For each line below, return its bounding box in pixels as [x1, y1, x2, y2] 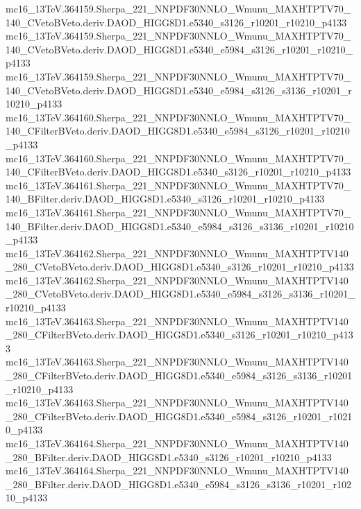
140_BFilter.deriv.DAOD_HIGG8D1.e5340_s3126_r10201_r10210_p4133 [6, 191, 325, 206]
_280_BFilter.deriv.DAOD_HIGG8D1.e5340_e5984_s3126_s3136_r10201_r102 [6, 476, 352, 491]
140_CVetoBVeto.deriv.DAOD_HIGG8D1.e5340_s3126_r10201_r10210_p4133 [6, 15, 347, 29]
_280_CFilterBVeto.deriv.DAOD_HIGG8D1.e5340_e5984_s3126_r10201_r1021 [6, 408, 353, 423]
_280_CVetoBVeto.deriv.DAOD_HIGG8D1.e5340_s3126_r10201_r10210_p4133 [6, 259, 354, 274]
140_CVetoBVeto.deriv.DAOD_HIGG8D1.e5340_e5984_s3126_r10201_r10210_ [6, 42, 353, 56]
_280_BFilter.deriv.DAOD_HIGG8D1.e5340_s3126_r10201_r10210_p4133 [6, 449, 332, 464]
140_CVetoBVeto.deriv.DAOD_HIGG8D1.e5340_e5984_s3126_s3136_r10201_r [6, 83, 352, 97]
